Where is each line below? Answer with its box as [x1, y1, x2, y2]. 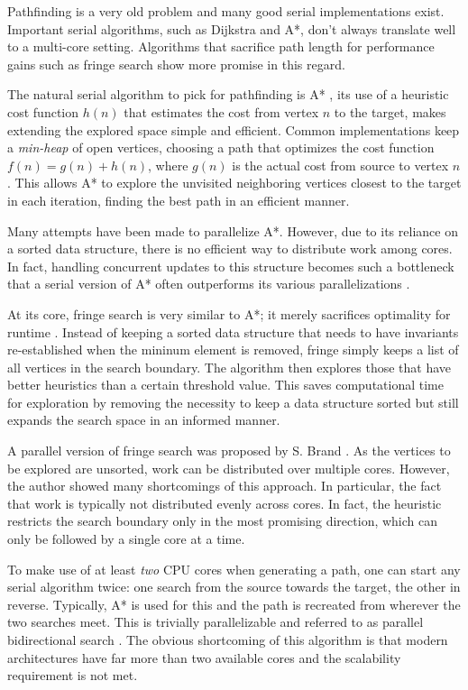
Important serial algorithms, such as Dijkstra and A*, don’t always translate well [7, 19, 456, 38]
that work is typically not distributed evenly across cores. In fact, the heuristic [7, 493, 442, 512]
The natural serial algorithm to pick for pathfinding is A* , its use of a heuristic [7, 85, 449, 104]
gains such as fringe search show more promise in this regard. [7, 54, 345, 73]
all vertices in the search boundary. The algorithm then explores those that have [7, 357, 452, 376]
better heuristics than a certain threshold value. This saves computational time [7, 375, 444, 394]
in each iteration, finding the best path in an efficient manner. [7, 190, 350, 209]
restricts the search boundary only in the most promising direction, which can [7, 511, 438, 530]
